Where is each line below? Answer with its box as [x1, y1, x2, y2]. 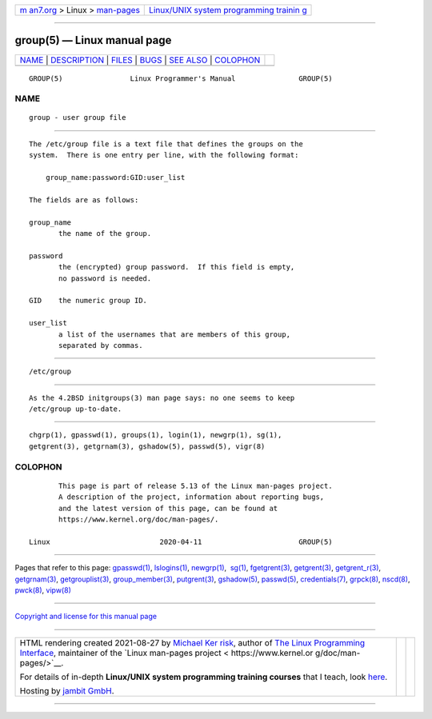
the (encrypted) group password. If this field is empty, [58, 262, 295, 272]
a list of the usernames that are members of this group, [58, 330, 291, 339]
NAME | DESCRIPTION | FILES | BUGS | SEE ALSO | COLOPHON [19, 54, 261, 66]
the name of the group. [58, 229, 152, 238]
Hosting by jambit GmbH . [19, 685, 115, 696]
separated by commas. [58, 341, 143, 350]
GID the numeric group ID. [29, 296, 148, 306]
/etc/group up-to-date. [29, 405, 122, 413]
